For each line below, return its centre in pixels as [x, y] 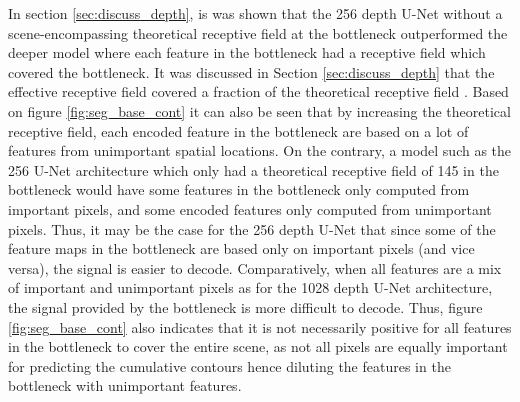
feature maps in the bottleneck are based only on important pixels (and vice [241, 248]
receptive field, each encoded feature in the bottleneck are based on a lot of [238, 130]
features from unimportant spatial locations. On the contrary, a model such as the [260, 150]
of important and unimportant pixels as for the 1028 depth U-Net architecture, [250, 287]
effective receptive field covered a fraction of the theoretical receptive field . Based [258, 91]
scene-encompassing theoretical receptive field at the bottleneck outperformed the [258, 32]
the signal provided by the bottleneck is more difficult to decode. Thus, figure [245, 306]
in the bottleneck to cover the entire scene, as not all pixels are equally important [258, 346]
